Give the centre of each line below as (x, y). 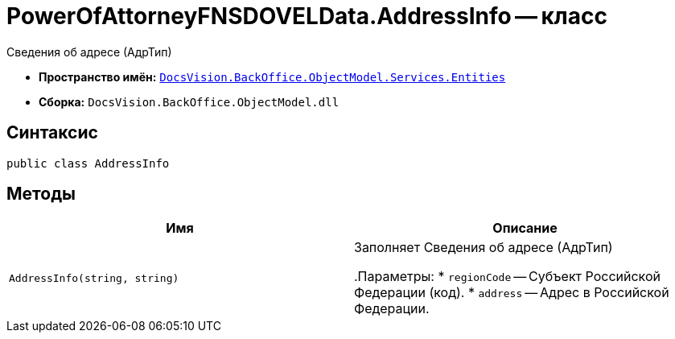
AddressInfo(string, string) (94, 278)
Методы (41, 194)
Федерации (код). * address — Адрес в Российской (512, 293)
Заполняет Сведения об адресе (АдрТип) (484, 248)
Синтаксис (52, 133)
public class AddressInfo (88, 163)
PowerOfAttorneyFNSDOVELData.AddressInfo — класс (307, 16)
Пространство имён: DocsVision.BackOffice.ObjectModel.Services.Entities (272, 76)
